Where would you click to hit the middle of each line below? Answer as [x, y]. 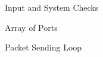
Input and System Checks [52, 7]
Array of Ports [31, 27]
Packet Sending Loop [43, 47]
